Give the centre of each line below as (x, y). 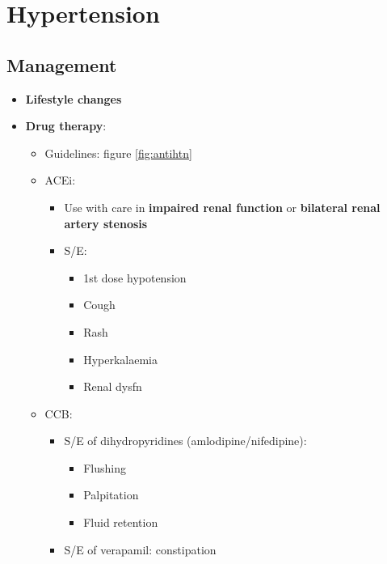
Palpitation (111, 495)
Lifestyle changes (74, 98)
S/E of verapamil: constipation (140, 549)
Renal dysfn (113, 386)
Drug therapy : (66, 126)
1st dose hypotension (135, 277)
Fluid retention (121, 522)
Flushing (105, 467)
